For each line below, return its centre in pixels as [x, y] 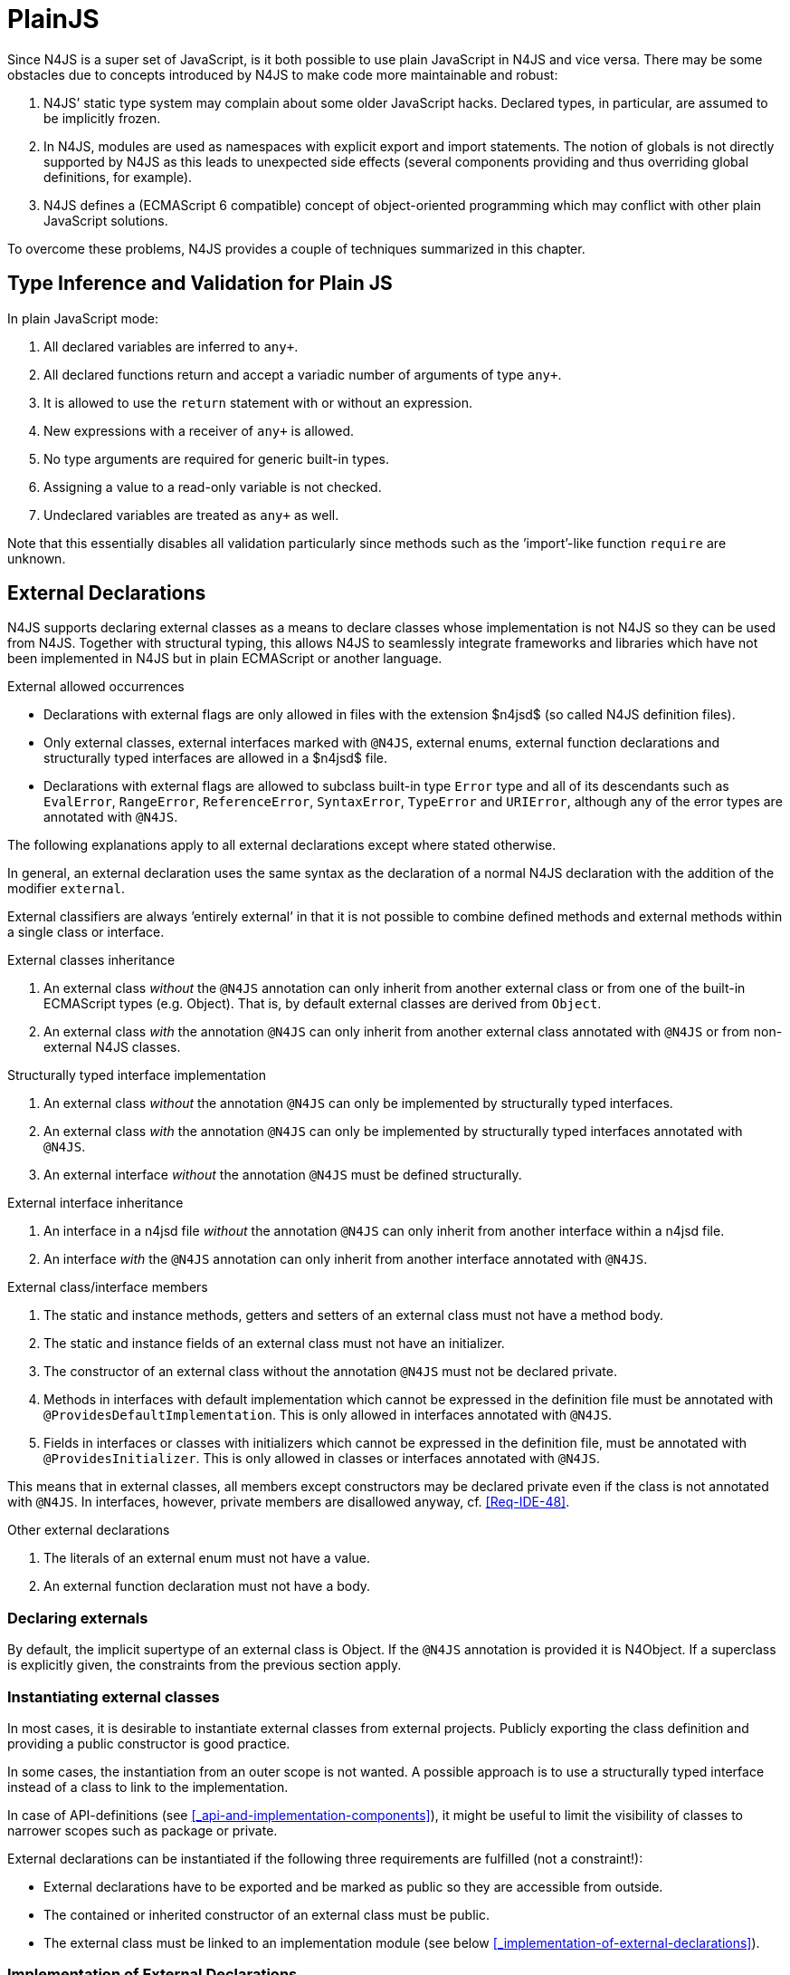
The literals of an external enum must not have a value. [207, 1558]
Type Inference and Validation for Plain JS [200, 284]
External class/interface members [108, 1287]
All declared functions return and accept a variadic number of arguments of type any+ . [303, 374]
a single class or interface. [86, 932]
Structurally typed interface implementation [137, 1075]
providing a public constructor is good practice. [149, 1743]
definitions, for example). [118, 177]
